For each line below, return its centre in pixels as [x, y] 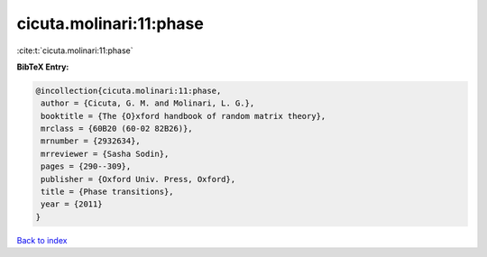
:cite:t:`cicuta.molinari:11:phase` [75, 50]
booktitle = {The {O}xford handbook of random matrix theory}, [184, 116]
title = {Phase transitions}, [108, 192]
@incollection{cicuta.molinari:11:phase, [129, 91]
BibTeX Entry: [43, 67]
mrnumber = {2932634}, [91, 141]
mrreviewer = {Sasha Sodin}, [105, 154]
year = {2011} [72, 204]
